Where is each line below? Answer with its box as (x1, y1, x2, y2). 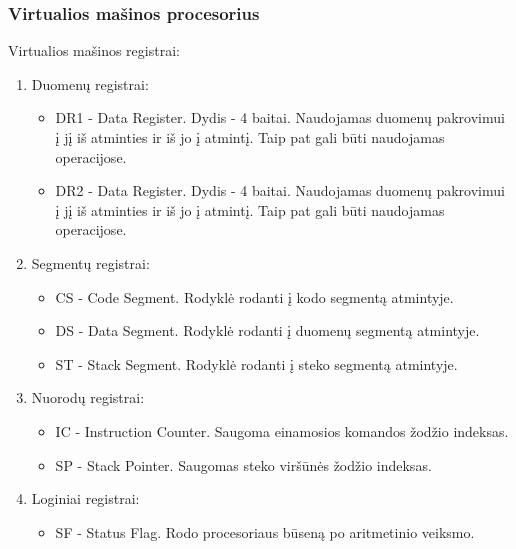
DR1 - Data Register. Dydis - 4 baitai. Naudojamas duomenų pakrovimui (55, 107, 505, 128)
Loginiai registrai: (31, 488, 140, 509)
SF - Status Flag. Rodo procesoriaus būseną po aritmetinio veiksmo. (55, 521, 475, 542)
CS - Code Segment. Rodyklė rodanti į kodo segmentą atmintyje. (55, 286, 454, 307)
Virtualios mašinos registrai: (8, 40, 180, 61)
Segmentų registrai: (31, 252, 150, 273)
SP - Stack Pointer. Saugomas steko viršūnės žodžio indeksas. (55, 454, 432, 475)
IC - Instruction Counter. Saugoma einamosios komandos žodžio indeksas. (55, 420, 509, 441)
